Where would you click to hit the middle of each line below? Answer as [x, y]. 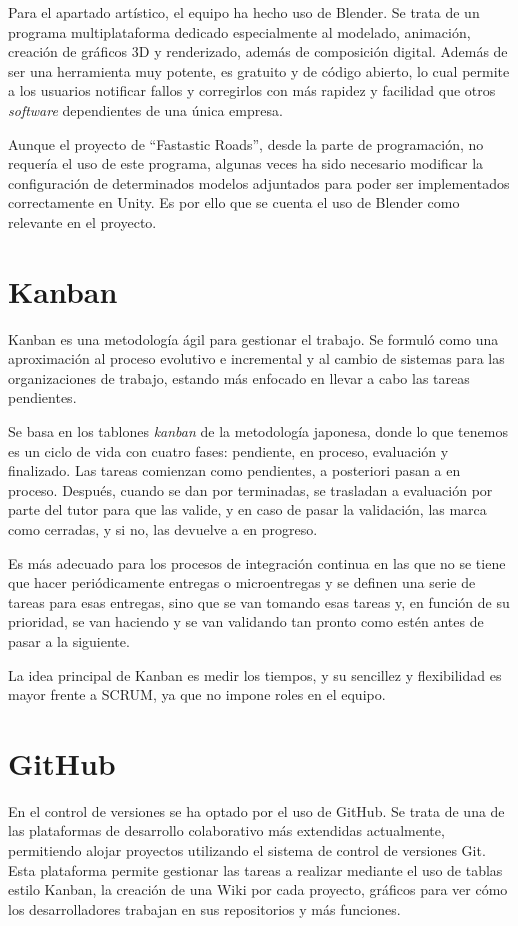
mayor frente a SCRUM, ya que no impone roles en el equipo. [197, 694]
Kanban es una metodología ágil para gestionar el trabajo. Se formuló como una [253, 338]
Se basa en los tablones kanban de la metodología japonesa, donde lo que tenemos [258, 431]
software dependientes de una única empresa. [145, 109]
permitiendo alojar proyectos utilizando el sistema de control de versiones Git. [247, 850]
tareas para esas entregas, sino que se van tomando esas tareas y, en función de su [259, 601]
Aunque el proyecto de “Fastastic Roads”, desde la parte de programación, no [246, 143]
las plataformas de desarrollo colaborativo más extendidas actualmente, [226, 830]
